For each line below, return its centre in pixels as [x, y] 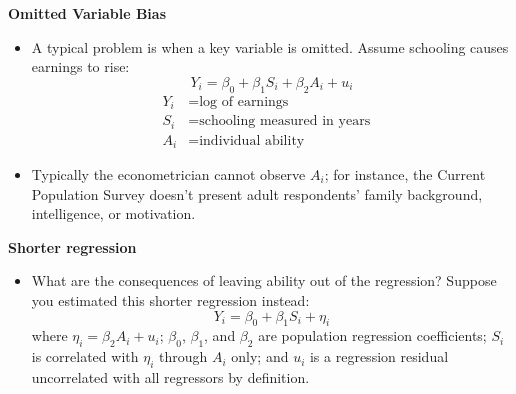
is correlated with [85, 356]
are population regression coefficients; [372, 335]
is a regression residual [379, 356]
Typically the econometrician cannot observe [168, 174]
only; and [260, 356]
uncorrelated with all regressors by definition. [170, 376]
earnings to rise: [80, 66]
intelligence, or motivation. [113, 213]
